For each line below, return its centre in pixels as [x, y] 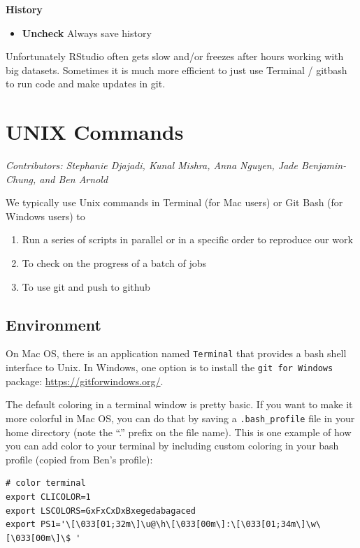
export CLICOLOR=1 [48, 497]
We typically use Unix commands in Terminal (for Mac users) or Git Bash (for [174, 202]
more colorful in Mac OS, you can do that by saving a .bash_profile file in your [180, 418]
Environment [53, 324]
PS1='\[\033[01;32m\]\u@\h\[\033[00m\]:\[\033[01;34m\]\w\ [181, 525]
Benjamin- [324, 165]
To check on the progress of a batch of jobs [114, 263]
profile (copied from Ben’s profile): [79, 459]
